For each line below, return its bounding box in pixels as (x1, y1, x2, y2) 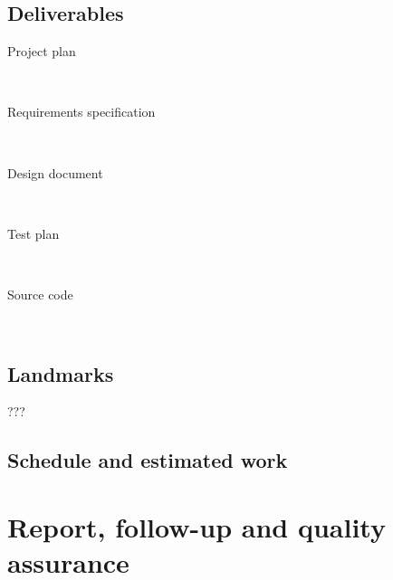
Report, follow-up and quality (7, 508, 386, 545)
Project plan (7, 42, 76, 61)
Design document (7, 163, 103, 182)
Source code (7, 284, 73, 303)
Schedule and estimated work (7, 446, 288, 474)
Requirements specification (7, 102, 156, 121)
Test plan (7, 223, 60, 242)
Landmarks (7, 359, 114, 387)
